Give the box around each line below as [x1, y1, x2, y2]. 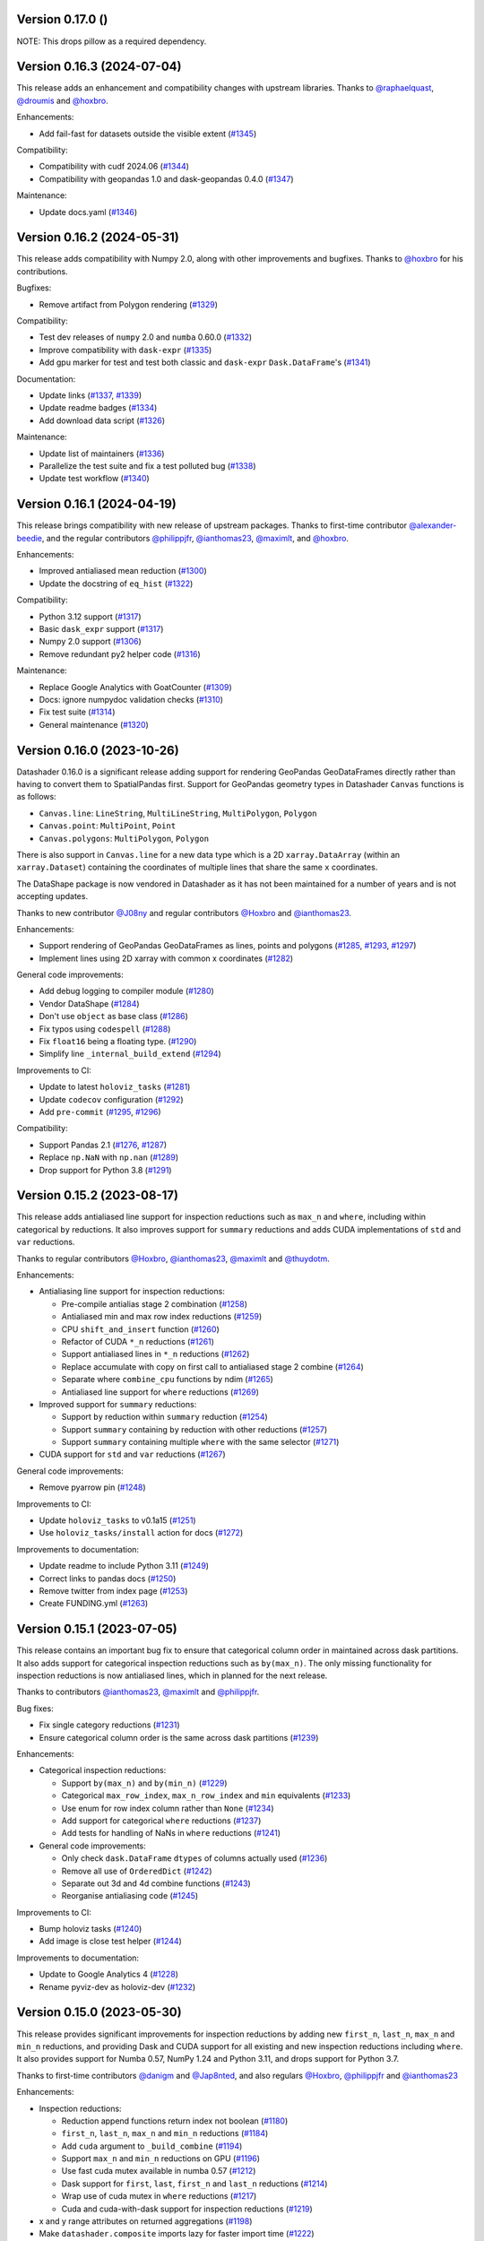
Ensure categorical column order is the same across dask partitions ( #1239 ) [39, 1732, 319, 1743]
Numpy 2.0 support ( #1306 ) [39, 636, 143, 647]
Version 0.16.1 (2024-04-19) [16, 497, 177, 512]
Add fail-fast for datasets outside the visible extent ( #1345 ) [39, 128, 257, 139]
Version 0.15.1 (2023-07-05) [16, 1622, 178, 1637]
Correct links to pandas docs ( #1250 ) [39, 1573, 177, 1584]
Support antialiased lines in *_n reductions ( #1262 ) [61, 1349, 250, 1360]
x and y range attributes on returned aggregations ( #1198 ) [39, 2216, 253, 2227]
